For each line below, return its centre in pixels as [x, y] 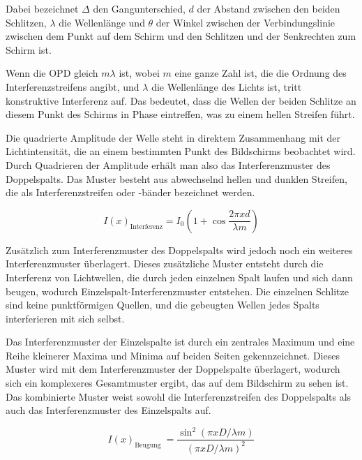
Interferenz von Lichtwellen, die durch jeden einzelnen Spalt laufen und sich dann [179, 277]
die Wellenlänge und [102, 22]
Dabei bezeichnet [42, 8]
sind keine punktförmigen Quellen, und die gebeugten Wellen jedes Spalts [163, 305]
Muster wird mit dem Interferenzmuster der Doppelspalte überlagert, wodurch [173, 369]
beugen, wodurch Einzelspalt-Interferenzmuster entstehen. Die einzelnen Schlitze [177, 291]
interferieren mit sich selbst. [65, 318]
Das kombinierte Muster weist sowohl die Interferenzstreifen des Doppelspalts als [179, 396]
